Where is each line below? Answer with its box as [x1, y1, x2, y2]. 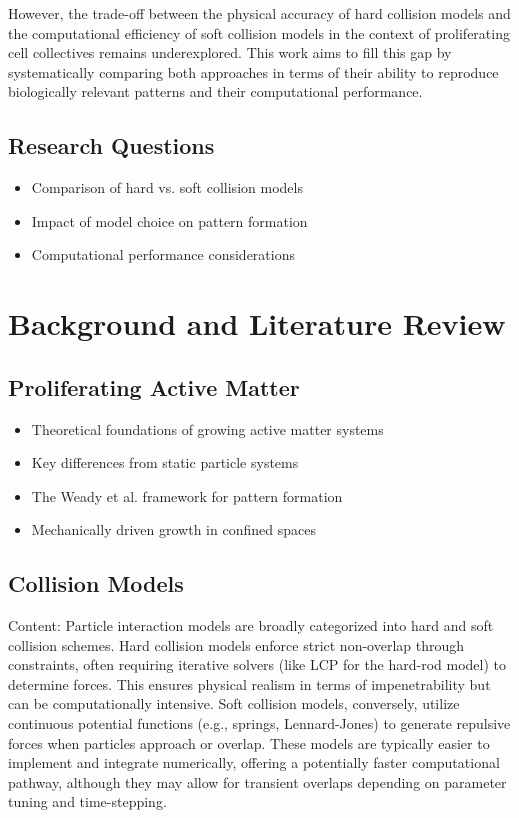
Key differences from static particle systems [31, 452, 299, 473]
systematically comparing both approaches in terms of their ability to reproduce [8, 61, 499, 82]
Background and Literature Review [8, 303, 506, 344]
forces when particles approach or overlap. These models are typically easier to [8, 732, 490, 753]
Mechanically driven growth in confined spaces [31, 519, 316, 540]
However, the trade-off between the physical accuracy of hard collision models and [8, 3, 511, 23]
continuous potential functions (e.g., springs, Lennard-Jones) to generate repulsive [8, 713, 511, 734]
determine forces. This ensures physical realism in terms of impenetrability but [8, 673, 491, 694]
